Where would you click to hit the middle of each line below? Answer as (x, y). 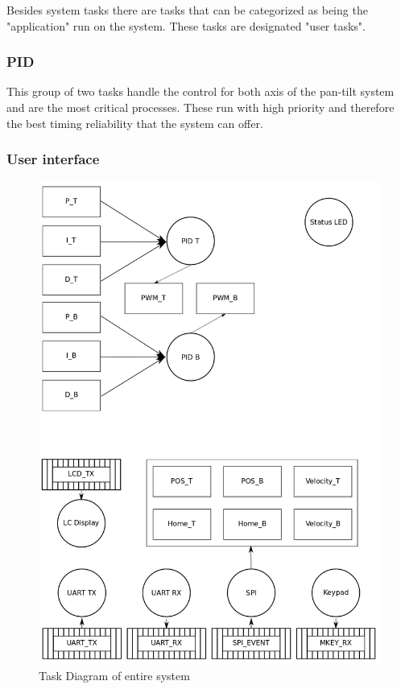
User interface (53, 159)
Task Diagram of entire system (114, 675)
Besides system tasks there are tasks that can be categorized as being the (187, 10)
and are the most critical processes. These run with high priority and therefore (200, 107)
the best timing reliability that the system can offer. (135, 123)
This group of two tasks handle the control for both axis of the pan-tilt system (200, 91)
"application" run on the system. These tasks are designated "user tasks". (186, 25)
